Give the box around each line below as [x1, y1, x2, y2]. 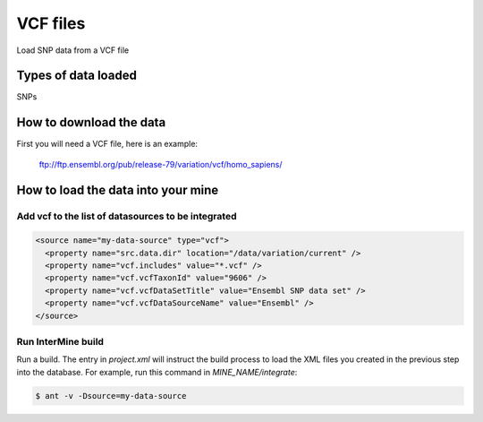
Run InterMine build [16, 336, 105, 349]
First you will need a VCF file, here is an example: [16, 139, 199, 150]
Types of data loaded [16, 68, 138, 83]
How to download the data [16, 115, 166, 130]
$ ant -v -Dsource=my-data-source [35, 391, 187, 400]
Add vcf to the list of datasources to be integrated [16, 210, 237, 222]
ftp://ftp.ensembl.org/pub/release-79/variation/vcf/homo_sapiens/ [38, 159, 283, 169]
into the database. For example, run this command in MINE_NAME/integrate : [16, 366, 298, 377]
